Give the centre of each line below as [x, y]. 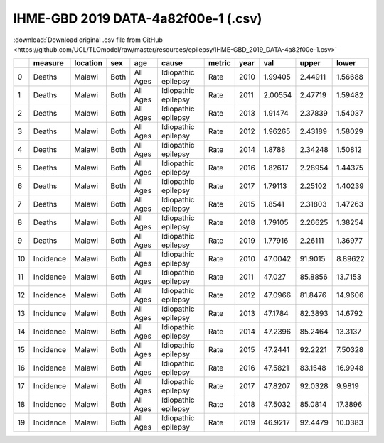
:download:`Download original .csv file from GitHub [88, 40]
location [89, 63]
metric [219, 63]
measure [48, 63]
